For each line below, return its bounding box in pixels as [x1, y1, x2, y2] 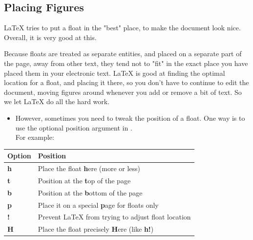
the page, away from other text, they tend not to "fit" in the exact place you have [4, 58, 248, 68]
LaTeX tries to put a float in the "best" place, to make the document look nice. [4, 22, 241, 33]
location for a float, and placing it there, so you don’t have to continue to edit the [4, 77, 249, 87]
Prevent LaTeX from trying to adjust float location [38, 212, 191, 222]
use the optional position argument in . [15, 122, 132, 132]
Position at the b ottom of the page [38, 187, 143, 197]
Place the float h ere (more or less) [38, 163, 141, 174]
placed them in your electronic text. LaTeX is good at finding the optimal [4, 67, 225, 78]
